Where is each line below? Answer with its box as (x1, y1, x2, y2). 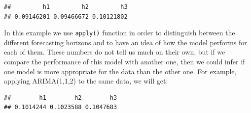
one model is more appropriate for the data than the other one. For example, (4, 66, 237, 76)
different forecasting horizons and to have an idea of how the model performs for (4, 37, 247, 47)
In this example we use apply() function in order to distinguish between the (4, 28, 235, 38)
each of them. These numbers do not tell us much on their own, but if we (4, 47, 225, 57)
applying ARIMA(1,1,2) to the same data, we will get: (4, 76, 168, 86)
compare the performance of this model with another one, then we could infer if (4, 56, 245, 67)
